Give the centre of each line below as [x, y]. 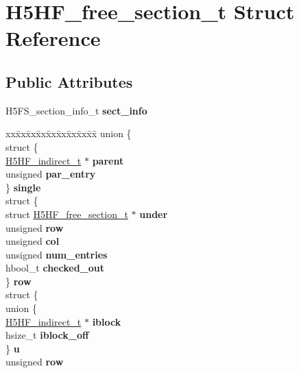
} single [23, 187]
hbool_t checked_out [55, 268]
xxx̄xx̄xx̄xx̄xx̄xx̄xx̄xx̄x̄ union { [69, 133]
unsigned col [33, 241]
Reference [53, 38]
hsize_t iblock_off [47, 335]
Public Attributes [69, 81]
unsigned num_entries [57, 254]
